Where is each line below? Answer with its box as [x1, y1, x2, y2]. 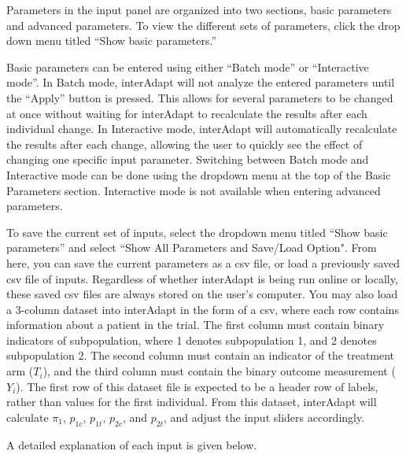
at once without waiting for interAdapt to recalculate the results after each [6, 105, 367, 121]
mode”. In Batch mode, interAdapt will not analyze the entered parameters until [6, 74, 395, 90]
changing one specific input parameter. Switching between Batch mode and [6, 151, 369, 168]
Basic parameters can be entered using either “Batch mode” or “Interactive [6, 58, 369, 75]
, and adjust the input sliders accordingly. [164, 408, 365, 425]
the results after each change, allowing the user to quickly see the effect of [6, 135, 363, 152]
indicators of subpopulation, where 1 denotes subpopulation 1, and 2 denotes [6, 331, 377, 348]
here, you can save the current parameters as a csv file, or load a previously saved [6, 254, 400, 271]
